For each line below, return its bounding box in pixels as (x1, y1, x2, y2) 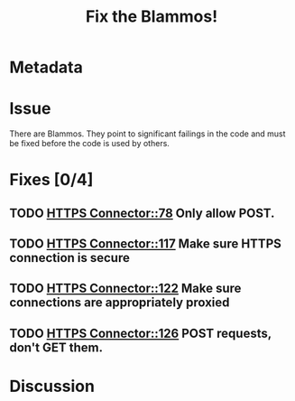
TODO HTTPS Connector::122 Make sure (9, 281, 242, 296)
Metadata (9, 57, 83, 78)
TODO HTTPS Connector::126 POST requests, (9, 325, 272, 340)
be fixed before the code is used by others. (9, 138, 170, 149)
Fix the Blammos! (85, 6, 218, 27)
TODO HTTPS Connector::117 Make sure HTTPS (9, 237, 281, 252)
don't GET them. (9, 340, 104, 355)
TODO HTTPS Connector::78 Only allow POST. (9, 205, 275, 220)
